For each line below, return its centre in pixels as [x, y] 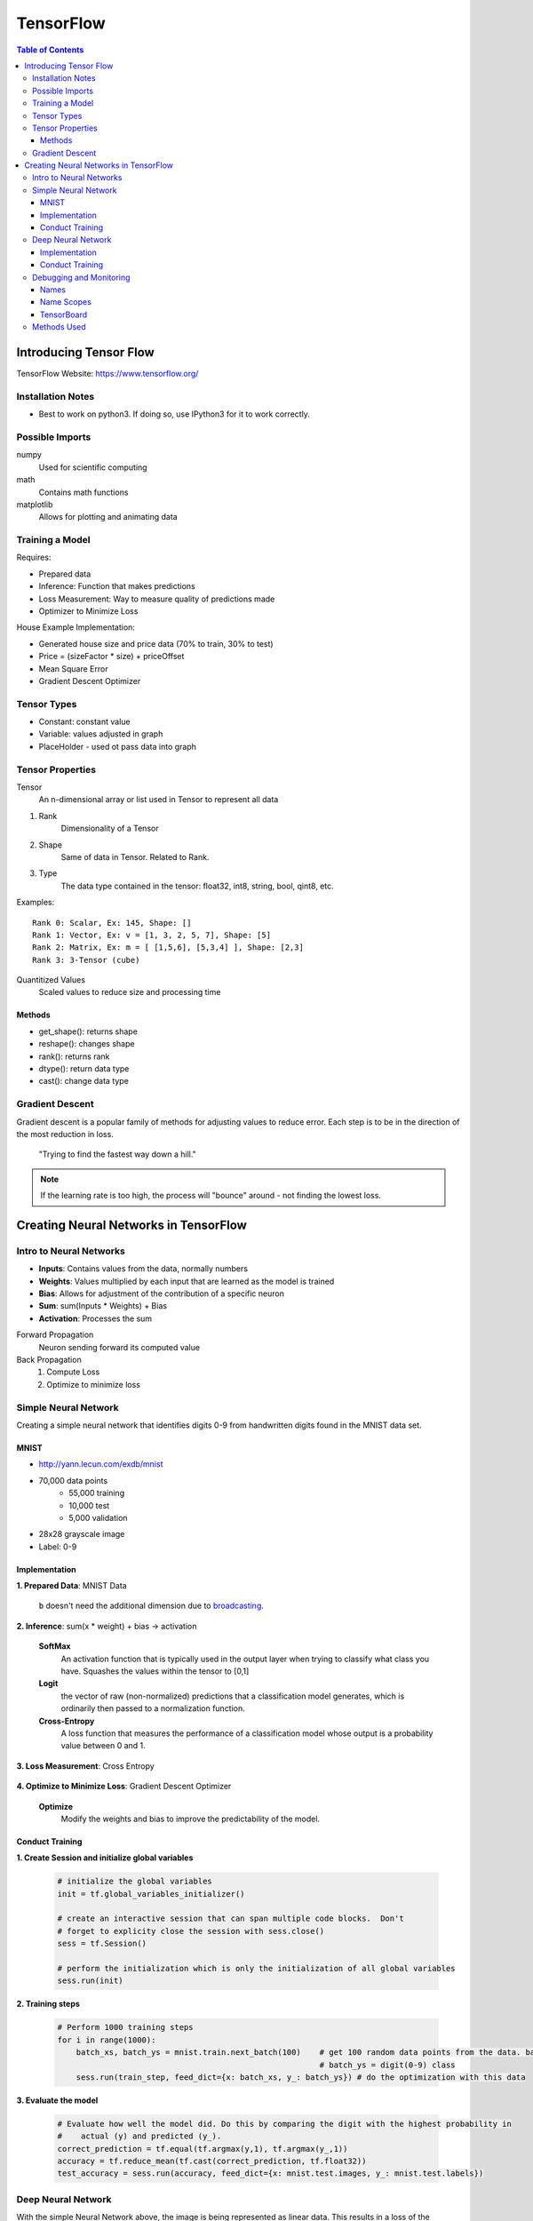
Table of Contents [50, 50]
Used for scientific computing [93, 467]
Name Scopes [66, 302]
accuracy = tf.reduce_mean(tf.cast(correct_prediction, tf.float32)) [212, 2161]
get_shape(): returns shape [88, 1031]
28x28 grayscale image [82, 1534]
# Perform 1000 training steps [126, 2027]
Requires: [34, 557]
